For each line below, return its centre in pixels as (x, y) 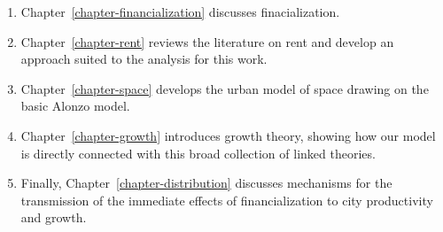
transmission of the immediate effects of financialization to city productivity (227, 200)
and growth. (54, 217)
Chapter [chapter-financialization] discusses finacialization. (180, 12)
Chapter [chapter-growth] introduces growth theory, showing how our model (228, 135)
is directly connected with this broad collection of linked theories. (198, 153)
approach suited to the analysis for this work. (144, 59)
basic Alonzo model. (75, 106)
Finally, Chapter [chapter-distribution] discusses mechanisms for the (206, 183)
